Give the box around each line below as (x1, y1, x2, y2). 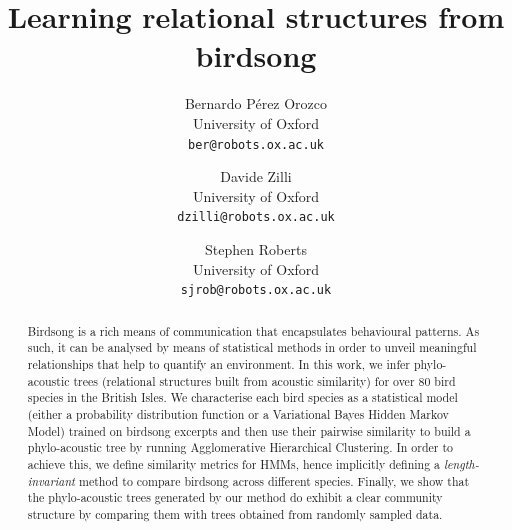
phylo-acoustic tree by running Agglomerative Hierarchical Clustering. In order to (27, 439, 453, 456)
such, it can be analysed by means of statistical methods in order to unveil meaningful (27, 339, 477, 356)
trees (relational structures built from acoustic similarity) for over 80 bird (73, 372, 456, 389)
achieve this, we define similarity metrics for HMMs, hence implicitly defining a (27, 455, 441, 472)
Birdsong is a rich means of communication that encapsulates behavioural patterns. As (27, 322, 480, 339)
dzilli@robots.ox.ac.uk (177, 210, 335, 225)
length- (443, 455, 479, 472)
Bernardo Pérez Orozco (184, 93, 328, 114)
